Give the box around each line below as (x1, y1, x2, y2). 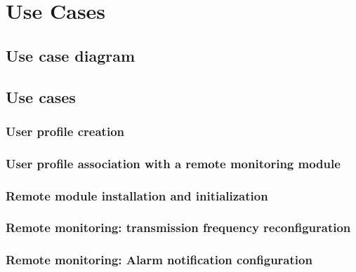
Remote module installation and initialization (6, 186, 268, 204)
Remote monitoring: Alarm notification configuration (6, 251, 312, 268)
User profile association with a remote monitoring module (6, 154, 341, 172)
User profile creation (6, 122, 124, 140)
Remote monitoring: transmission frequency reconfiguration (6, 219, 351, 236)
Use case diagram (6, 44, 136, 66)
